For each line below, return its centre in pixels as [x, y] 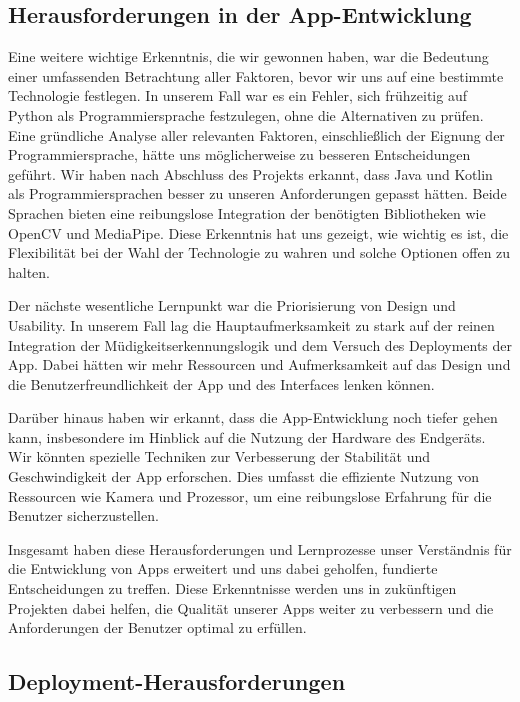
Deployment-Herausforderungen [177, 681]
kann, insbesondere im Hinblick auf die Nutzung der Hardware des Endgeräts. [247, 436]
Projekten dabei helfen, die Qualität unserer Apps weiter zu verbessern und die [251, 607]
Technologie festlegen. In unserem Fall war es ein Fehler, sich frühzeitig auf [237, 95]
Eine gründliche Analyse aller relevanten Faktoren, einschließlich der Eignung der [256, 134]
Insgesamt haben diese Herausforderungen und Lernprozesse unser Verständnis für [260, 548]
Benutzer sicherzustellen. [83, 515]
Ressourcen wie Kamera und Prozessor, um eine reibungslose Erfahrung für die [250, 495]
